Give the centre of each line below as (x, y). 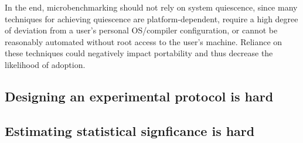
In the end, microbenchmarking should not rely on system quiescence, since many (151, 7)
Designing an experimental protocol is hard (139, 96)
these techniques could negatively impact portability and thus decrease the (139, 53)
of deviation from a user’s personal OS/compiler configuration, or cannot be (141, 30)
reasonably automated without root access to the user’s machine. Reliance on (144, 41)
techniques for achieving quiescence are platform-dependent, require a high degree (151, 18)
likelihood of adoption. (45, 64)
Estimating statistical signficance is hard (130, 130)
